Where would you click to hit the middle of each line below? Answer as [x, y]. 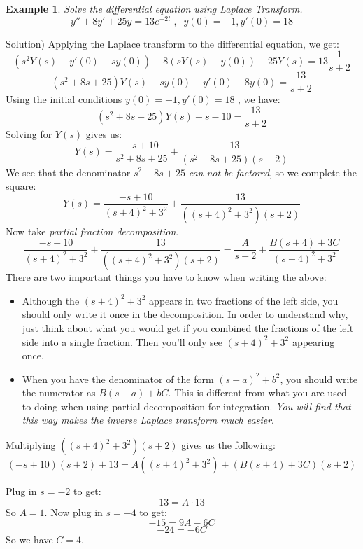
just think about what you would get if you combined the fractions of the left [188, 327]
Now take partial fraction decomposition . [92, 231]
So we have [29, 540]
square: [21, 186]
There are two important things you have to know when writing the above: [166, 277]
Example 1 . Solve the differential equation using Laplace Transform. [154, 8]
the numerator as [59, 392]
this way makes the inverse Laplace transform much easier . [148, 420]
